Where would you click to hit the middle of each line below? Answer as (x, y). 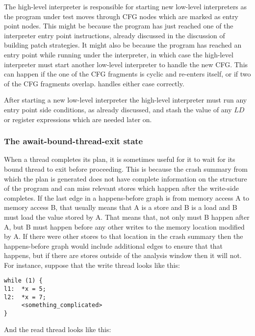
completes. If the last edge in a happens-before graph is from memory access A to (127, 197)
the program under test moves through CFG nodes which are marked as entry (121, 16)
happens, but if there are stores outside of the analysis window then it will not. (123, 255)
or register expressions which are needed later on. (78, 119)
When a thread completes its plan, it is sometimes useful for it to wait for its (120, 159)
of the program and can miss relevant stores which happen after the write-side (121, 188)
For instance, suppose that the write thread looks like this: (92, 265)
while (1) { (23, 281)
